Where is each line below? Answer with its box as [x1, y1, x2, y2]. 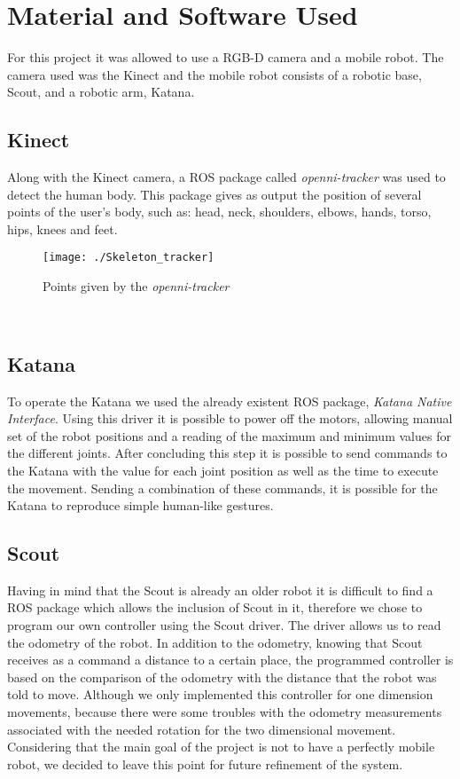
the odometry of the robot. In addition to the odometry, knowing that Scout [7, 633, 423, 651]
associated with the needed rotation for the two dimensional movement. [7, 720, 396, 738]
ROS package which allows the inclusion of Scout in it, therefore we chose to [7, 598, 423, 617]
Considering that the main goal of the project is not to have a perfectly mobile [7, 737, 435, 756]
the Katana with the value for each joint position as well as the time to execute [7, 460, 439, 479]
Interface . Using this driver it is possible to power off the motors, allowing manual [7, 409, 453, 428]
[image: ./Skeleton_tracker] [43, 251, 214, 264]
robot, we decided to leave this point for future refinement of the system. [7, 754, 403, 773]
